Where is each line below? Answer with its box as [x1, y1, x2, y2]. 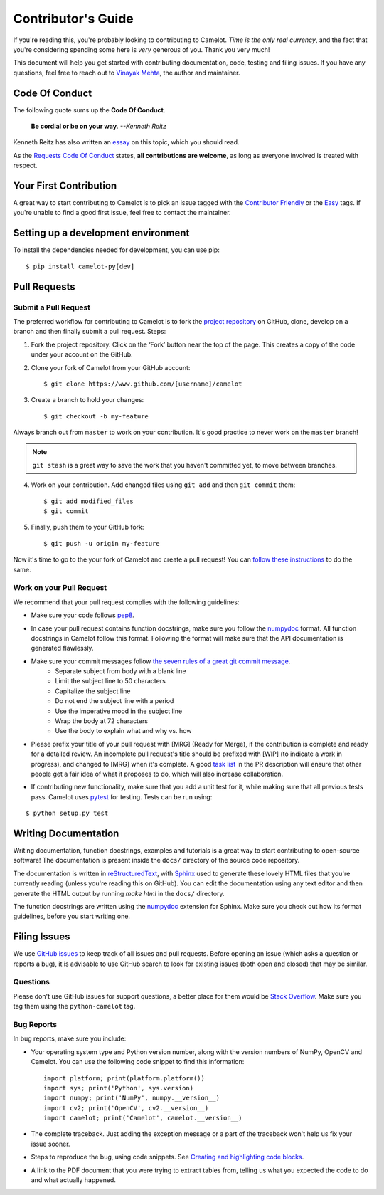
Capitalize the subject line [55, 687, 131, 695]
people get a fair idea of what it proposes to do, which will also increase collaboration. [31, 769, 284, 778]
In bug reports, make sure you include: [13, 1034, 127, 1043]
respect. [13, 161, 38, 170]
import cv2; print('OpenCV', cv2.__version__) [43, 1104, 209, 1112]
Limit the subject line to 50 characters [55, 677, 166, 685]
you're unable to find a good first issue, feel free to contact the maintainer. [13, 209, 231, 217]
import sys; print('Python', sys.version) [43, 1084, 194, 1092]
